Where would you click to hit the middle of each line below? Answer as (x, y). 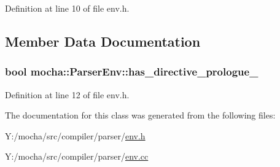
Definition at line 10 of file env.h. (67, 8)
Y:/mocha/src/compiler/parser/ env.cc (77, 156)
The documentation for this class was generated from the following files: (140, 115)
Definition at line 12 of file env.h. (67, 94)
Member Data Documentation (103, 41)
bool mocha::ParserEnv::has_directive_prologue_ (132, 72)
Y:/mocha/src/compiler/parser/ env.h (75, 135)
